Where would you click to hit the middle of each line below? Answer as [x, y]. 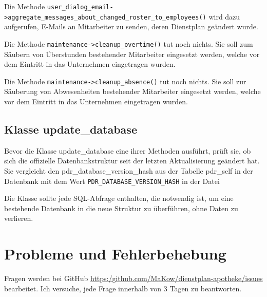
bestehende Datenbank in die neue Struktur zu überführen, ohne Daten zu [121, 208]
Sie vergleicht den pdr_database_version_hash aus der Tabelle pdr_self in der [129, 170]
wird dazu [224, 16]
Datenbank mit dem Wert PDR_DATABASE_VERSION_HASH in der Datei [112, 181]
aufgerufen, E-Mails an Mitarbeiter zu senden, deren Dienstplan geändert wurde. [131, 26]
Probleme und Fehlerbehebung [115, 254]
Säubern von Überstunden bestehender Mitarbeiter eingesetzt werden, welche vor [132, 54]
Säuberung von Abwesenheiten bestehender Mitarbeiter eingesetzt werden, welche [132, 91]
